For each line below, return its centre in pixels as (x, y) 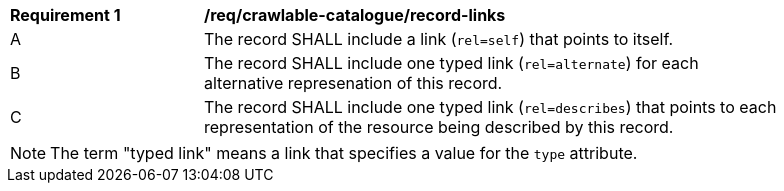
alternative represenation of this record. (353, 83)
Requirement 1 (65, 15)
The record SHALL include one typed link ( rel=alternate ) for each (451, 63)
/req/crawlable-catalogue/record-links (355, 15)
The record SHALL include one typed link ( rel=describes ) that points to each (490, 107)
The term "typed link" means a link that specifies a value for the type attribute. (344, 153)
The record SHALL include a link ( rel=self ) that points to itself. (439, 39)
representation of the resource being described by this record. (439, 127)
